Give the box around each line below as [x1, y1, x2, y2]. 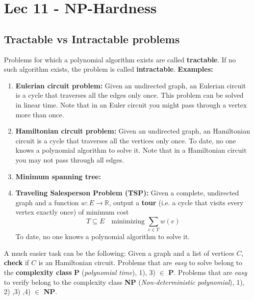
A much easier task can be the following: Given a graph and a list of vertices [4, 247, 234, 258]
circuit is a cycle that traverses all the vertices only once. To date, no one [15, 135, 236, 145]
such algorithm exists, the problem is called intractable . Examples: [4, 64, 213, 74]
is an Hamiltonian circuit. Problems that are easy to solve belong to [38, 257, 243, 268]
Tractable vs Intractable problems [4, 31, 180, 46]
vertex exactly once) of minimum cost [15, 207, 129, 217]
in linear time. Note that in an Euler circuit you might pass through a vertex [15, 99, 247, 109]
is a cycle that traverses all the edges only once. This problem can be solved [15, 90, 244, 100]
